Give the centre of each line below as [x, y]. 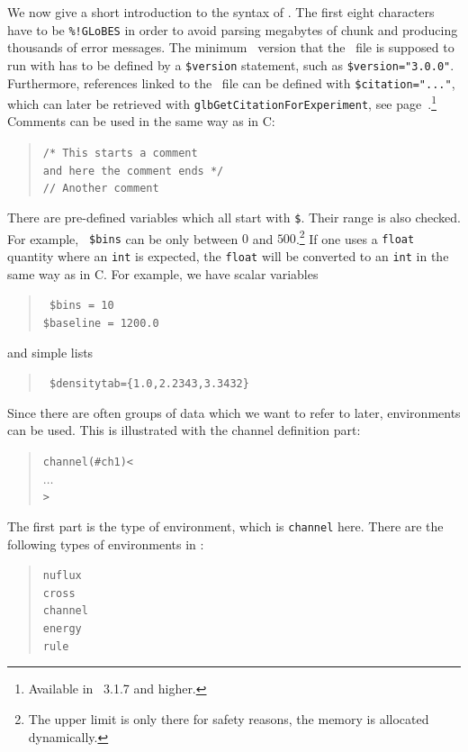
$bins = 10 [81, 306]
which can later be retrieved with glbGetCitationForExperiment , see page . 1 [222, 102]
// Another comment [101, 189]
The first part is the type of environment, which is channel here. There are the [225, 525]
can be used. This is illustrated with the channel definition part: [184, 430]
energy [62, 629]
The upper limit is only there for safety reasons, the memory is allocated [229, 719]
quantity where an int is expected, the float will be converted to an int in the [228, 256]
